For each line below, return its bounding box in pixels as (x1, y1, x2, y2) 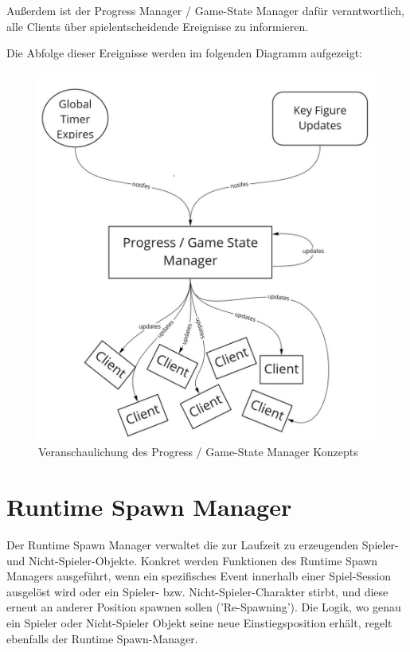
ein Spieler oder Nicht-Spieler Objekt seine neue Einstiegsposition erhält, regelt (6, 614, 392, 631)
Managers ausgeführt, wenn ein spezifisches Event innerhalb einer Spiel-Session (6, 568, 392, 584)
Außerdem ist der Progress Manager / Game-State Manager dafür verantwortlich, (6, 2, 404, 18)
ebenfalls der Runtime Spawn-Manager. (6, 630, 198, 646)
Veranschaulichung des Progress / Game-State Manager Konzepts (38, 443, 358, 460)
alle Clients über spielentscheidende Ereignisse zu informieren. (6, 18, 309, 34)
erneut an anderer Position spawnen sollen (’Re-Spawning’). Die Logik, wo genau (6, 599, 401, 615)
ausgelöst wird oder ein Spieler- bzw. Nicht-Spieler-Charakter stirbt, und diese (6, 583, 389, 599)
